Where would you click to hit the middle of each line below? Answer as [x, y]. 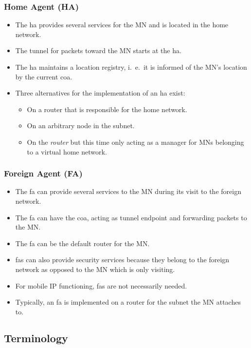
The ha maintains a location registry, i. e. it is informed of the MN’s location [131, 67]
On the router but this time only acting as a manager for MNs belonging [135, 142]
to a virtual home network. [67, 151]
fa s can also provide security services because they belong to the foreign [122, 260]
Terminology [36, 338]
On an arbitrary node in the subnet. [81, 126]
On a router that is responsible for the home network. [107, 109]
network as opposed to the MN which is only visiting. [95, 269]
